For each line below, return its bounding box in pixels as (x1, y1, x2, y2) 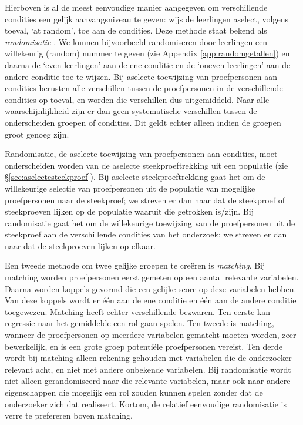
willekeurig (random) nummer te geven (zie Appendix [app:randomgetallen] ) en (5, 47, 290, 59)
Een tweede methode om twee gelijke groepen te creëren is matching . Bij (5, 259, 265, 272)
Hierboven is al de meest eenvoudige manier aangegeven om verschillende (5, 1, 268, 13)
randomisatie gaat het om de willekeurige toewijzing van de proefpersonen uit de (5, 216, 295, 229)
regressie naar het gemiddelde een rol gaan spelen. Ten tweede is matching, (5, 317, 274, 329)
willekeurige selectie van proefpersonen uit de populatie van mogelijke (5, 182, 255, 194)
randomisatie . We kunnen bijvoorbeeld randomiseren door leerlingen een (5, 35, 268, 48)
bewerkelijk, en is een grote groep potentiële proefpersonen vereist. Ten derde (5, 340, 282, 352)
